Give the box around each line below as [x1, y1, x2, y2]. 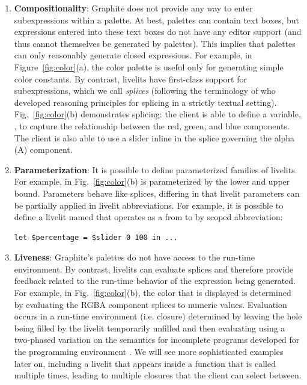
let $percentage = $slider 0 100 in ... [14, 233, 178, 242]
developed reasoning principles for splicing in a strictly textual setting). [14, 96, 277, 108]
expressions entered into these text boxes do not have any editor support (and [14, 25, 302, 38]
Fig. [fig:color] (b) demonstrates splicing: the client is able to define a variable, [14, 108, 301, 120]
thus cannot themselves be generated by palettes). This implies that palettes [14, 37, 296, 49]
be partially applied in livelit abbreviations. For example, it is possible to [14, 199, 284, 211]
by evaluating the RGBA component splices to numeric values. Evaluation [14, 298, 287, 310]
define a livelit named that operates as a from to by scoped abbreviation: [14, 211, 283, 223]
